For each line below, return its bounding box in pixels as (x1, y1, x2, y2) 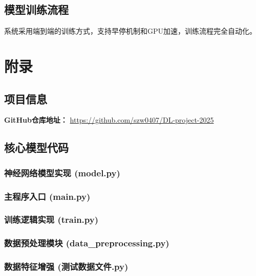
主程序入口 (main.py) (4, 190, 91, 202)
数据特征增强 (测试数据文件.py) (4, 260, 129, 273)
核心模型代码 (4, 140, 69, 155)
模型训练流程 (4, 2, 69, 17)
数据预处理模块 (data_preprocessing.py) (4, 237, 169, 249)
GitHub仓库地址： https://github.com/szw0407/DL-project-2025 (4, 114, 214, 125)
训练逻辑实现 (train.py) (4, 213, 99, 226)
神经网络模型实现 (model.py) (4, 166, 120, 179)
